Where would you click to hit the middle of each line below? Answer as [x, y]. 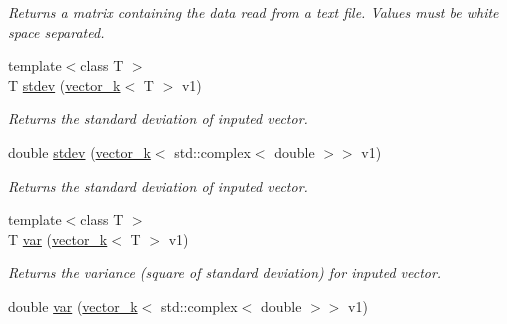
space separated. [56, 31]
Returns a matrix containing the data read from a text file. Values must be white [253, 12]
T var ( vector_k [58, 238]
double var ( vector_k [73, 305]
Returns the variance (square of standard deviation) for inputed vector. [225, 272]
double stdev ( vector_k [79, 151]
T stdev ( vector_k [64, 84]
